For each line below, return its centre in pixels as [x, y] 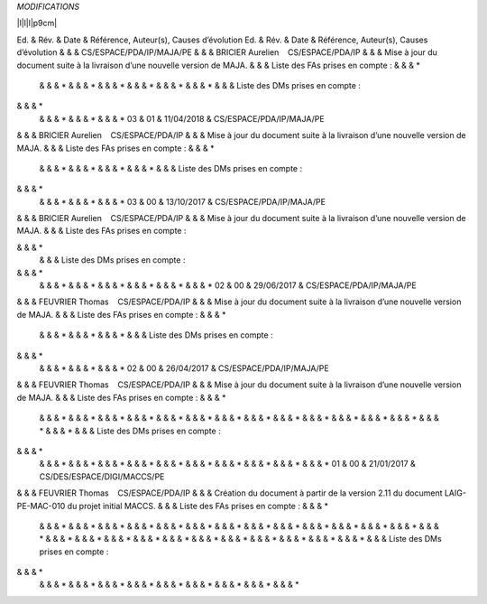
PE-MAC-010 [41, 506]
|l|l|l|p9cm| [37, 23]
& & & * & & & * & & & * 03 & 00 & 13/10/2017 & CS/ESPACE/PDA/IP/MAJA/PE [183, 201]
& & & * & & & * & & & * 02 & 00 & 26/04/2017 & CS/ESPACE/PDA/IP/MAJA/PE [184, 368]
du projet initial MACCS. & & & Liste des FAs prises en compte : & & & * [198, 506]
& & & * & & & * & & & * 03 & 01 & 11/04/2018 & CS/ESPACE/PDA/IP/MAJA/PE [182, 118]
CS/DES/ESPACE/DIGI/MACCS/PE [102, 476]
